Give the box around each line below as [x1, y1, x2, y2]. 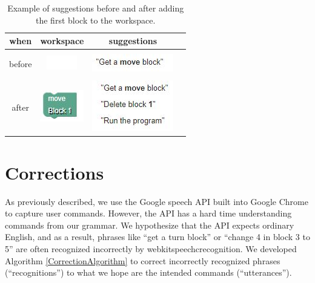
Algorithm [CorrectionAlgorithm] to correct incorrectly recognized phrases [5, 254, 280, 267]
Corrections [5, 160, 104, 184]
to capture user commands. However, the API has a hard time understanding [5, 207, 292, 220]
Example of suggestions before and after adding [7, 2, 184, 14]
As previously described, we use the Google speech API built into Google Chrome [5, 195, 308, 207]
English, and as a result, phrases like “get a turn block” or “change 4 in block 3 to [5, 230, 310, 243]
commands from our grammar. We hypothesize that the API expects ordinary [5, 218, 294, 231]
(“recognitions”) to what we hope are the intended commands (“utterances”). [5, 266, 292, 279]
